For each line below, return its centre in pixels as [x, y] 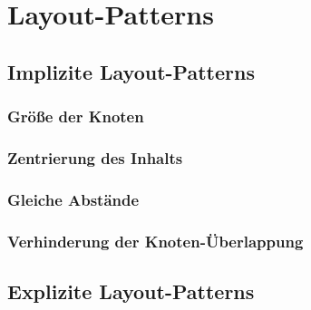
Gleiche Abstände [73, 199]
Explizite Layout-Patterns [131, 291]
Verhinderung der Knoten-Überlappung [155, 241]
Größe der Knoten [76, 116]
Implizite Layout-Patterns [131, 71]
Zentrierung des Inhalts [95, 157]
